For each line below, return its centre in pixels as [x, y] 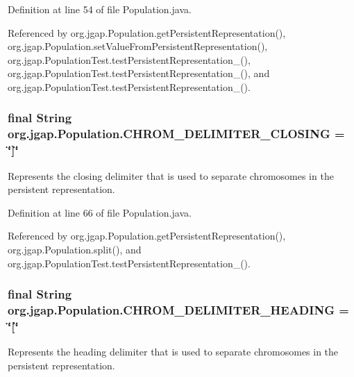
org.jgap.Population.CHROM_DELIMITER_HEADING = [178, 310]
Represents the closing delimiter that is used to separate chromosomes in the [171, 175]
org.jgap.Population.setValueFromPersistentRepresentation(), [138, 46]
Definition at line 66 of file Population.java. [100, 212]
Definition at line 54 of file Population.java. [100, 9]
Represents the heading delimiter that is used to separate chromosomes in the [173, 352]
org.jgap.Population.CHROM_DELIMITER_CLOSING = [176, 134]
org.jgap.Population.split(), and [75, 249]
